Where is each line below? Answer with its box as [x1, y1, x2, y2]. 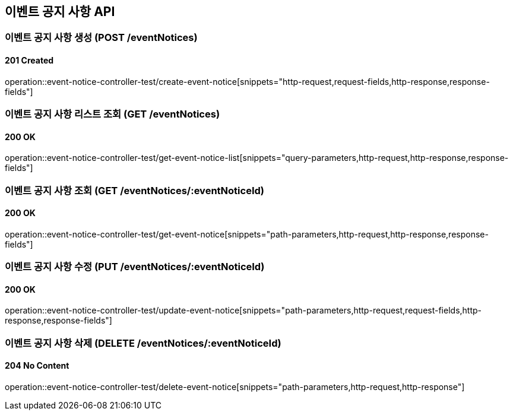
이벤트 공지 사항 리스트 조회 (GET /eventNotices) [5, 108, 220, 121]
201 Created [5, 55, 54, 66]
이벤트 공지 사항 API [5, 4, 115, 19]
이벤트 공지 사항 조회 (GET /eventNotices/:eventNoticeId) [5, 184, 264, 197]
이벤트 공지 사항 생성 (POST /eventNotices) [5, 31, 198, 44]
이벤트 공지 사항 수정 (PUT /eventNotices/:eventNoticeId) [5, 261, 265, 273]
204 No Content [5, 360, 69, 371]
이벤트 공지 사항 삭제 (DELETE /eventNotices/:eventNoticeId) [5, 337, 281, 349]
